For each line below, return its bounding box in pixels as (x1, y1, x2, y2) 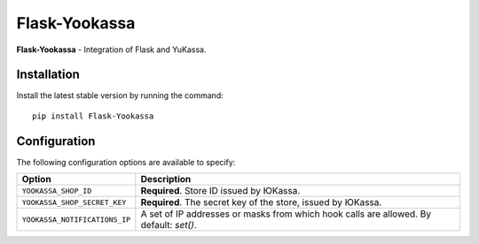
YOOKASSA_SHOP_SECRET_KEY (21, 197, 127, 207)
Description (140, 173, 192, 186)
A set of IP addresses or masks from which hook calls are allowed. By (140, 208, 432, 220)
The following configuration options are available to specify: (16, 156, 236, 167)
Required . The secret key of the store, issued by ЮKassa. (140, 196, 382, 209)
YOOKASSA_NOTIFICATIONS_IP (21, 215, 131, 225)
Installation (16, 67, 80, 82)
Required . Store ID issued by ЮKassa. (140, 185, 301, 197)
